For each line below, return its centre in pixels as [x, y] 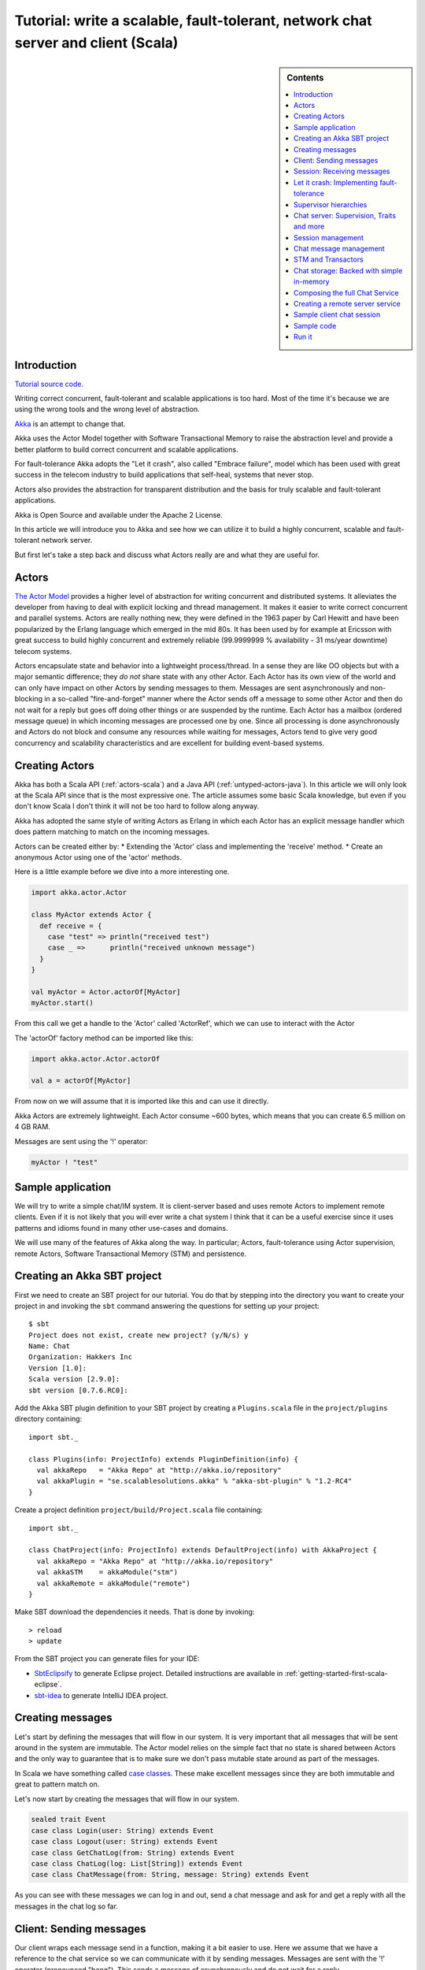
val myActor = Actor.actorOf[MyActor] [106, 992]
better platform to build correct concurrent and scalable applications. [127, 449]
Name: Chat [50, 1346]
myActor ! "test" [65, 1162]
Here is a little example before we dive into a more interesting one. [122, 872]
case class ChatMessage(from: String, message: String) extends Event [170, 1875]
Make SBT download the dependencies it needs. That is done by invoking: [135, 1612]
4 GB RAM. [32, 1127]
